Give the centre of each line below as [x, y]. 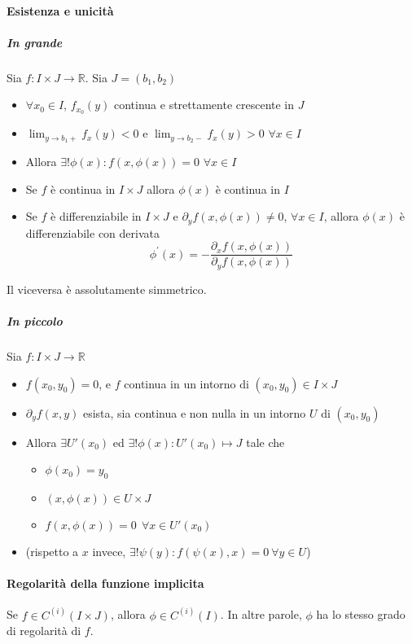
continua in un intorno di [186, 383]
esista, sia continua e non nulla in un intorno [194, 412]
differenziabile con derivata [92, 232]
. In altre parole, [261, 614]
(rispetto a [52, 551]
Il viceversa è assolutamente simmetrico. [107, 289]
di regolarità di [44, 631]
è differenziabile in [96, 216]
